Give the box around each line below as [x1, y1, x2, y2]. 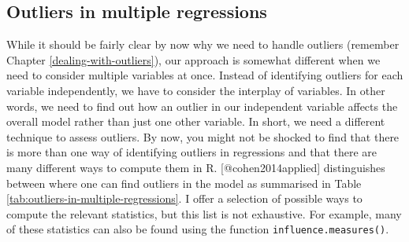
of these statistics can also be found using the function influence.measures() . [6, 221, 389, 237]
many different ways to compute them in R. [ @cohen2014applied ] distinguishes [6, 159, 385, 175]
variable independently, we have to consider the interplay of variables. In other [6, 82, 385, 98]
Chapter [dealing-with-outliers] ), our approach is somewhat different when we [6, 51, 381, 68]
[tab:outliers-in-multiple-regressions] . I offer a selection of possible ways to [6, 190, 363, 207]
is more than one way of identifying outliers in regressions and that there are [6, 144, 377, 160]
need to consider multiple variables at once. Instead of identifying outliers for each [6, 67, 403, 83]
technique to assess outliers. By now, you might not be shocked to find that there [6, 128, 400, 145]
